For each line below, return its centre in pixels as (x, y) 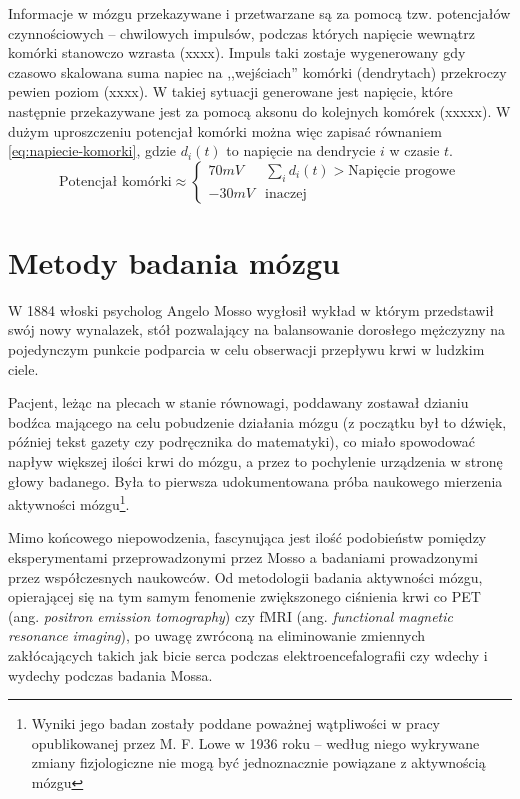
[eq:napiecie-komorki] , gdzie (92, 150)
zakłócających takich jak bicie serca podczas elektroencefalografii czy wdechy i (248, 655)
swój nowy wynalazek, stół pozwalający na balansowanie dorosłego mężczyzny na (256, 329)
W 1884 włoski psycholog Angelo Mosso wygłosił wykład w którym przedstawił (251, 309)
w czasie (414, 150)
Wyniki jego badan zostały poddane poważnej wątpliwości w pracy (235, 723)
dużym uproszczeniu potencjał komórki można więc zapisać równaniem (225, 130)
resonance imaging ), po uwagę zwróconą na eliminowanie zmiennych (217, 635)
